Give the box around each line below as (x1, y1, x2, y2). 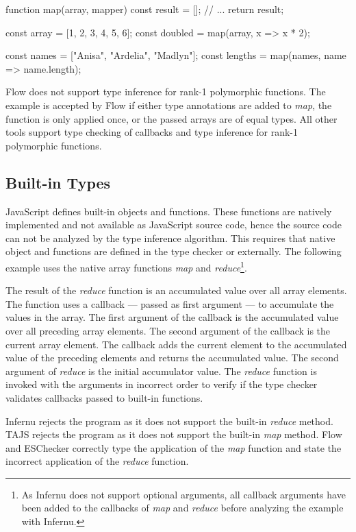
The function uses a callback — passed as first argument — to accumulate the (5, 296, 334, 311)
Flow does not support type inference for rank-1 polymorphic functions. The (5, 84, 326, 99)
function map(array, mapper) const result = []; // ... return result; (5, 2, 284, 16)
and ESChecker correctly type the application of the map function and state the (5, 440, 342, 455)
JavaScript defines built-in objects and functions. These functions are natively (5, 204, 332, 218)
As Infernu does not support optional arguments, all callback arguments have (21, 487, 346, 501)
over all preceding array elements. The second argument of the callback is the (5, 323, 331, 337)
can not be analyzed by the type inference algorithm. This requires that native (5, 230, 335, 245)
